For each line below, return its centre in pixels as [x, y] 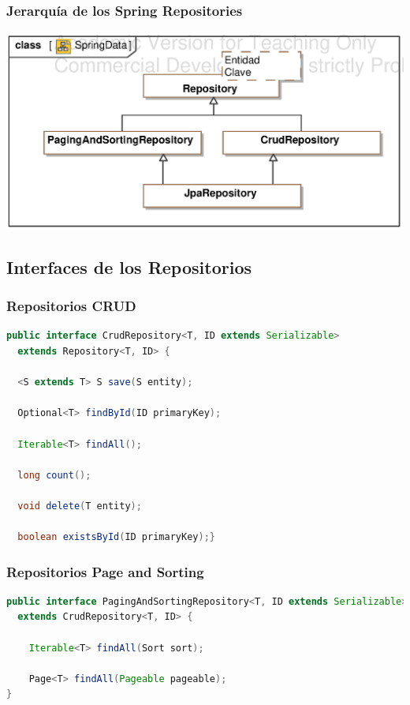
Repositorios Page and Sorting [105, 571]
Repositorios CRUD [71, 306]
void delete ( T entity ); [80, 506]
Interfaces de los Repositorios [129, 266]
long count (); [54, 475]
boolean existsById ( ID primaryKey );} [116, 537]
